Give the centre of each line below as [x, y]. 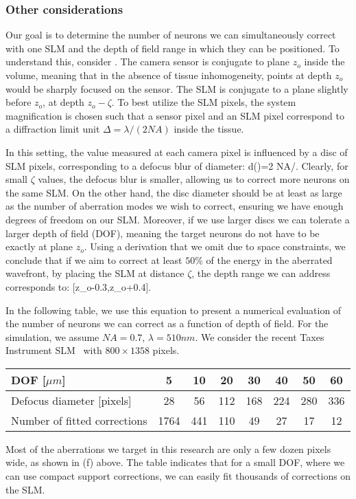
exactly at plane [39, 246]
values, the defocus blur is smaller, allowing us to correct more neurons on [194, 179]
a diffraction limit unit [53, 129]
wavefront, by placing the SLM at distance [95, 273]
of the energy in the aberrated [269, 259]
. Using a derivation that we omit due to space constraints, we [215, 246]
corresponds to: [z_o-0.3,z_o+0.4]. [79, 286]
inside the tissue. [209, 129]
